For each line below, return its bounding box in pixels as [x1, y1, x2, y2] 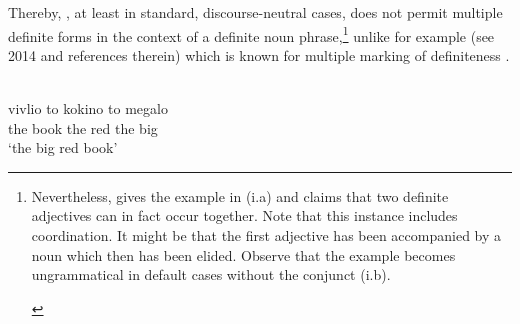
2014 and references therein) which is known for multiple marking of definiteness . [8, 44, 510, 65]
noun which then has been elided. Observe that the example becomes [31, 244, 456, 265]
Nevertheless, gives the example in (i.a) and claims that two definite [31, 185, 449, 206]
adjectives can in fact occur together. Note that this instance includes [31, 205, 458, 226]
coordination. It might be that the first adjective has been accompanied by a [31, 225, 502, 245]
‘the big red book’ [8, 137, 118, 158]
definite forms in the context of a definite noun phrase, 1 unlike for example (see [8, 22, 495, 46]
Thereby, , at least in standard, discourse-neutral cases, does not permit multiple [8, 2, 503, 22]
